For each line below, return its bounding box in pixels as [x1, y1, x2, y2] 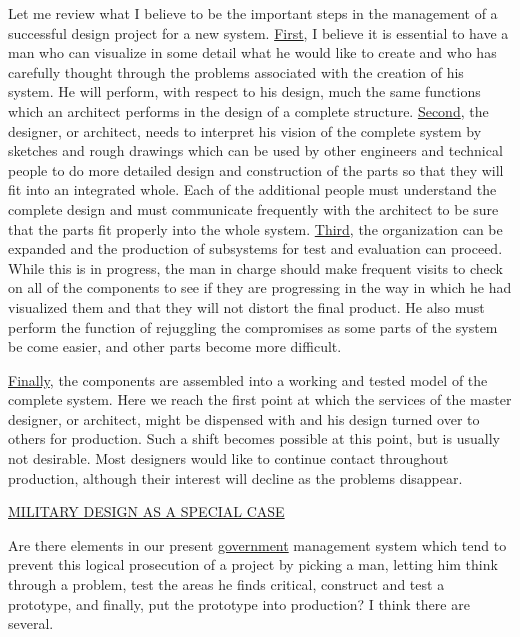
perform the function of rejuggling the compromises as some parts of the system [8, 316, 498, 337]
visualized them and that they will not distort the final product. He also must [8, 296, 485, 317]
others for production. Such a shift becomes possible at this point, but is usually [8, 428, 500, 449]
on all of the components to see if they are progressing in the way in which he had [8, 277, 512, 298]
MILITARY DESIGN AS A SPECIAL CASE [8, 501, 285, 522]
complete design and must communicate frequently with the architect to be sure [8, 198, 499, 219]
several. [8, 613, 54, 634]
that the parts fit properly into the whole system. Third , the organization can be [8, 218, 503, 239]
